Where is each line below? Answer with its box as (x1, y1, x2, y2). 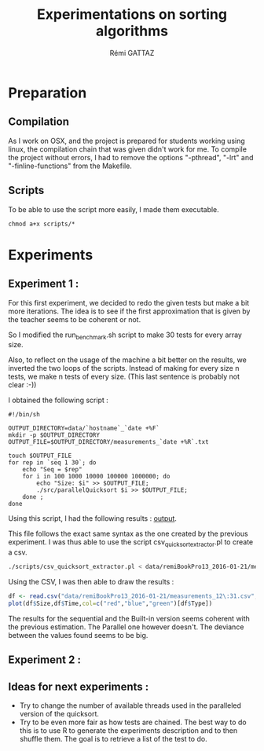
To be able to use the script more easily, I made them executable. (8, 204, 220, 214)
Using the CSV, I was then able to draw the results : (8, 577, 174, 587)
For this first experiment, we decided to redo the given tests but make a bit (8, 298, 250, 307)
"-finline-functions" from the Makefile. (8, 161, 132, 170)
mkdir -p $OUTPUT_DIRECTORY (8, 431, 101, 439)
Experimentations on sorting (36, 5, 228, 24)
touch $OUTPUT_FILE (8, 452, 72, 460)
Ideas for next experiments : (8, 680, 149, 693)
